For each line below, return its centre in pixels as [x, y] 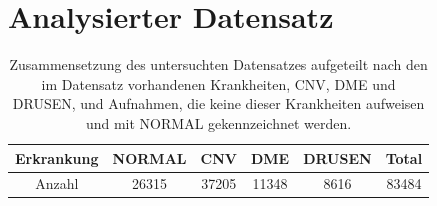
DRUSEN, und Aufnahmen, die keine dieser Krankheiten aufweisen [218, 103]
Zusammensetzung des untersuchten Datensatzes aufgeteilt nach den [218, 64]
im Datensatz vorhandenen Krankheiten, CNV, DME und [218, 83]
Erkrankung [57, 157]
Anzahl [57, 183]
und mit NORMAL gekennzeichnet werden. [218, 122]
